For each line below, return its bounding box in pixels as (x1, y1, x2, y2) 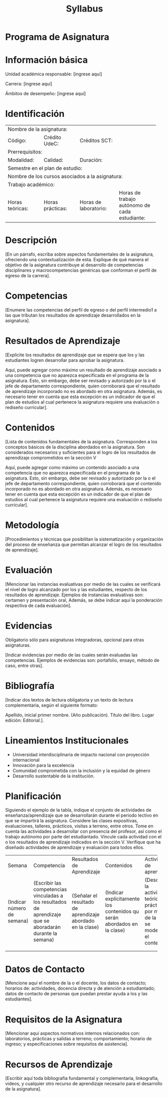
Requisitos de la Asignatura (5, 1013, 122, 1025)
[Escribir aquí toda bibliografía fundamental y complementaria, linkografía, (5, 1075, 159, 1081)
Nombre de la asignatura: (8, 126, 67, 133)
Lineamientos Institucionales (5, 735, 129, 746)
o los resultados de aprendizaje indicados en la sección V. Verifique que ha (5, 839, 161, 845)
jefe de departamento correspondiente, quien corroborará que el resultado (5, 383, 160, 389)
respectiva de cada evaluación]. (5, 602, 72, 608)
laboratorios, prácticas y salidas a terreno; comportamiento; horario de (5, 1036, 152, 1042)
